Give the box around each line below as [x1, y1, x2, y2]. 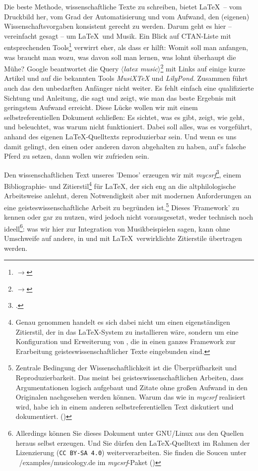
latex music [124, 63, 158, 73]
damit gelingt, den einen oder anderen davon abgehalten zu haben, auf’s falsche [4, 141, 246, 151]
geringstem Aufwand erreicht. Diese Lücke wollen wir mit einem [4, 102, 198, 113]
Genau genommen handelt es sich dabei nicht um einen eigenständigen [15, 316, 230, 327]
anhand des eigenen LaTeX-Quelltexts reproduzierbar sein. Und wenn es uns [4, 131, 237, 142]
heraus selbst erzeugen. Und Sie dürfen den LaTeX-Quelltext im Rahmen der [15, 437, 250, 448]
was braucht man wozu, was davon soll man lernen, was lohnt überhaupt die [4, 52, 236, 62]
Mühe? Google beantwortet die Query [4, 63, 119, 73]
